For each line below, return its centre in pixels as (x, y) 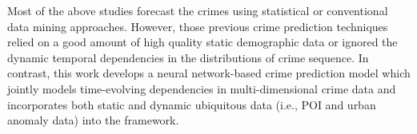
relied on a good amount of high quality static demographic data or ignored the (202, 42)
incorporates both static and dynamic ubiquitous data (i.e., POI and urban (192, 104)
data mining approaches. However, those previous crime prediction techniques (198, 26)
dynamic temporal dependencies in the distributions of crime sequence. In (188, 57)
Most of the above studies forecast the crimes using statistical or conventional (198, 10)
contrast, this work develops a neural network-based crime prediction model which (209, 73)
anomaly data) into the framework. (93, 120)
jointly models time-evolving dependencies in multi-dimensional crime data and (202, 88)
